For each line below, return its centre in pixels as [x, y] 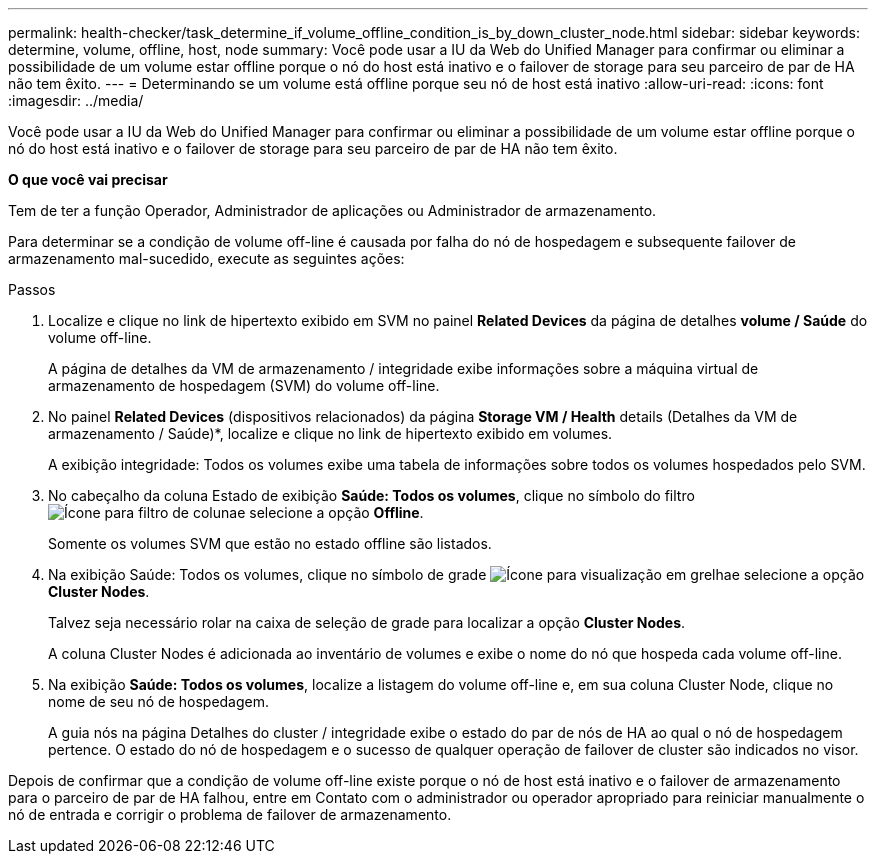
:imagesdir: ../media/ [76, 100]
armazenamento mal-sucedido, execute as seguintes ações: [206, 258]
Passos [32, 289]
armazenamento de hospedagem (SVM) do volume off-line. [244, 385]
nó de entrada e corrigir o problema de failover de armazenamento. [230, 814]
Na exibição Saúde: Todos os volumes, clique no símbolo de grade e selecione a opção [456, 574]
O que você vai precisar [88, 179]
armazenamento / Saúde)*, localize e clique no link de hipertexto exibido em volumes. [330, 433]
